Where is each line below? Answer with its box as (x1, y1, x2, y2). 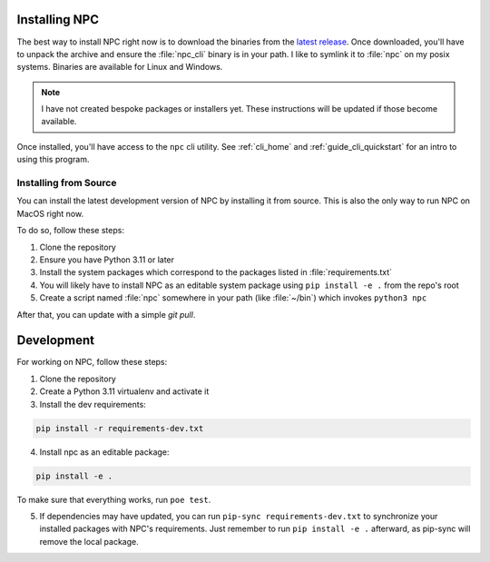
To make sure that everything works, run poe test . (16, 494, 211, 505)
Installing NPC (16, 12, 100, 27)
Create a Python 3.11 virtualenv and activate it (39, 386, 210, 397)
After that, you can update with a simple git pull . (16, 309, 196, 320)
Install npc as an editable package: (39, 446, 170, 458)
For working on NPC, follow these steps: (16, 357, 168, 368)
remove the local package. (39, 536, 140, 547)
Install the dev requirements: (39, 399, 147, 409)
